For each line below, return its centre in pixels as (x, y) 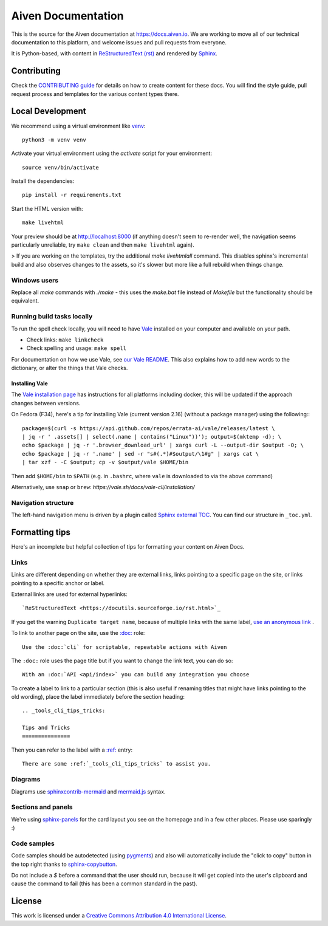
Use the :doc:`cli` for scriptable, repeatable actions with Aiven (125, 647)
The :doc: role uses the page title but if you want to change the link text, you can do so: (122, 660)
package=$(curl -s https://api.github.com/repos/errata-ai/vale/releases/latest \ (149, 428)
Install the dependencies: (43, 181)
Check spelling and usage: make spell (77, 348)
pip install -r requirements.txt (72, 195)
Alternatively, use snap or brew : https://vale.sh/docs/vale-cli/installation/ (103, 487)
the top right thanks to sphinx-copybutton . (64, 864)
